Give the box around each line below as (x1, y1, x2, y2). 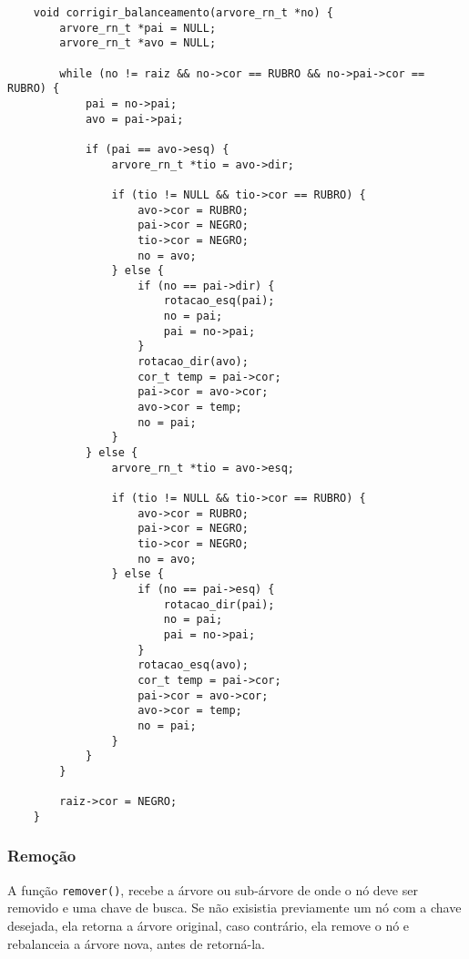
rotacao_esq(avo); (138, 658, 249, 672)
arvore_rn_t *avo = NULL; (59, 36, 217, 50)
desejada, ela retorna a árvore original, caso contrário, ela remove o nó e (7, 915, 410, 934)
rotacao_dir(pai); (163, 597, 275, 611)
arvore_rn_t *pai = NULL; (59, 21, 217, 35)
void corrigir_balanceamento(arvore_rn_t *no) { (33, 6, 333, 19)
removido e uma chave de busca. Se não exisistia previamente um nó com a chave (7, 898, 462, 917)
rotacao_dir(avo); (138, 355, 249, 369)
